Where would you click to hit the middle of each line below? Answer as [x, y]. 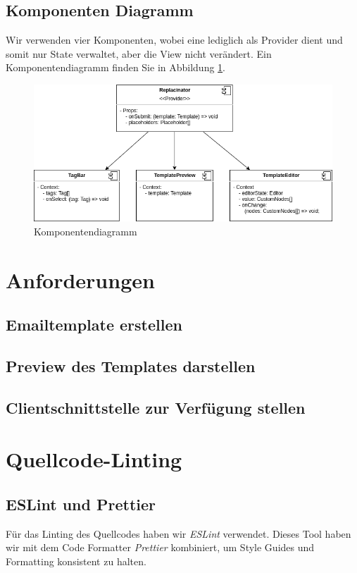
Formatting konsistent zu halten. [76, 561]
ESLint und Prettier [81, 504]
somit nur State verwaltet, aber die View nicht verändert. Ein [139, 53]
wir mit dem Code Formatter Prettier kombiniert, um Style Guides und [160, 547]
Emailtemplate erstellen [94, 325]
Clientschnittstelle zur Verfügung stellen [156, 407]
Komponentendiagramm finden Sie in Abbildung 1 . [116, 67]
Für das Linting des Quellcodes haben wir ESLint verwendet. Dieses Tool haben [178, 533]
